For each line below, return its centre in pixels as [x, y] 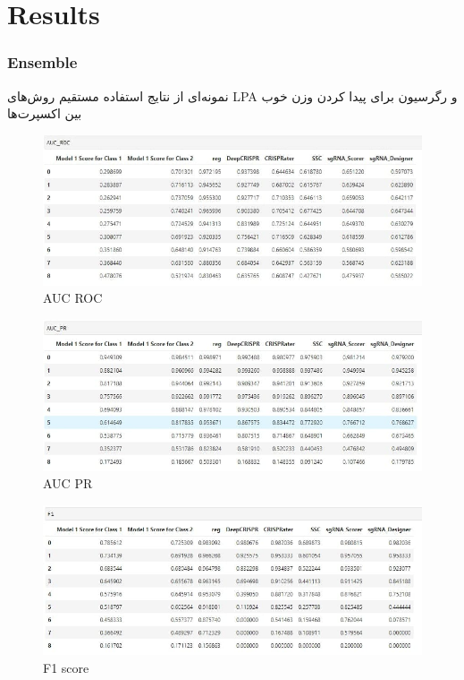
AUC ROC [73, 298]
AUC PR [68, 483]
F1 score [66, 668]
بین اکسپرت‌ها [45, 113]
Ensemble [42, 62]
